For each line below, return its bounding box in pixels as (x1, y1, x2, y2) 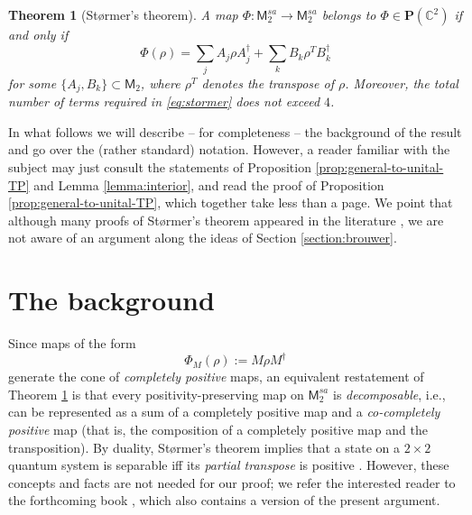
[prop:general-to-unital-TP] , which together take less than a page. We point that (8, 193, 453, 212)
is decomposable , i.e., (332, 384, 446, 403)
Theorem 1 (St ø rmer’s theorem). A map (8, 5, 238, 23)
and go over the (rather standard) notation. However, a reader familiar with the (8, 140, 450, 159)
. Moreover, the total (345, 73, 458, 92)
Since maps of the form (8, 334, 136, 353)
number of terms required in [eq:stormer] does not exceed (8, 92, 320, 111)
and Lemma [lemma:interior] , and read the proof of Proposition (33, 175, 384, 194)
